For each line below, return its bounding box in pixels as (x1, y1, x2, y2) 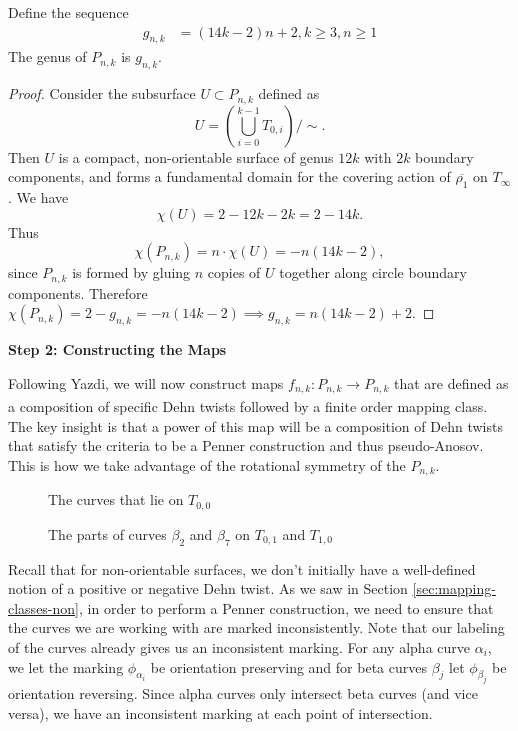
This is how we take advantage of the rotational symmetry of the (8, 454, 406, 475)
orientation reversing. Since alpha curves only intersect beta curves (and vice (8, 683, 478, 704)
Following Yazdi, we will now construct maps (8, 372, 284, 393)
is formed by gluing (72, 262, 191, 283)
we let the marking (8, 656, 124, 677)
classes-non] (8, 597, 79, 618)
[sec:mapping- (412, 578, 496, 599)
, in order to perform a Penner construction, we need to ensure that (79, 597, 494, 618)
